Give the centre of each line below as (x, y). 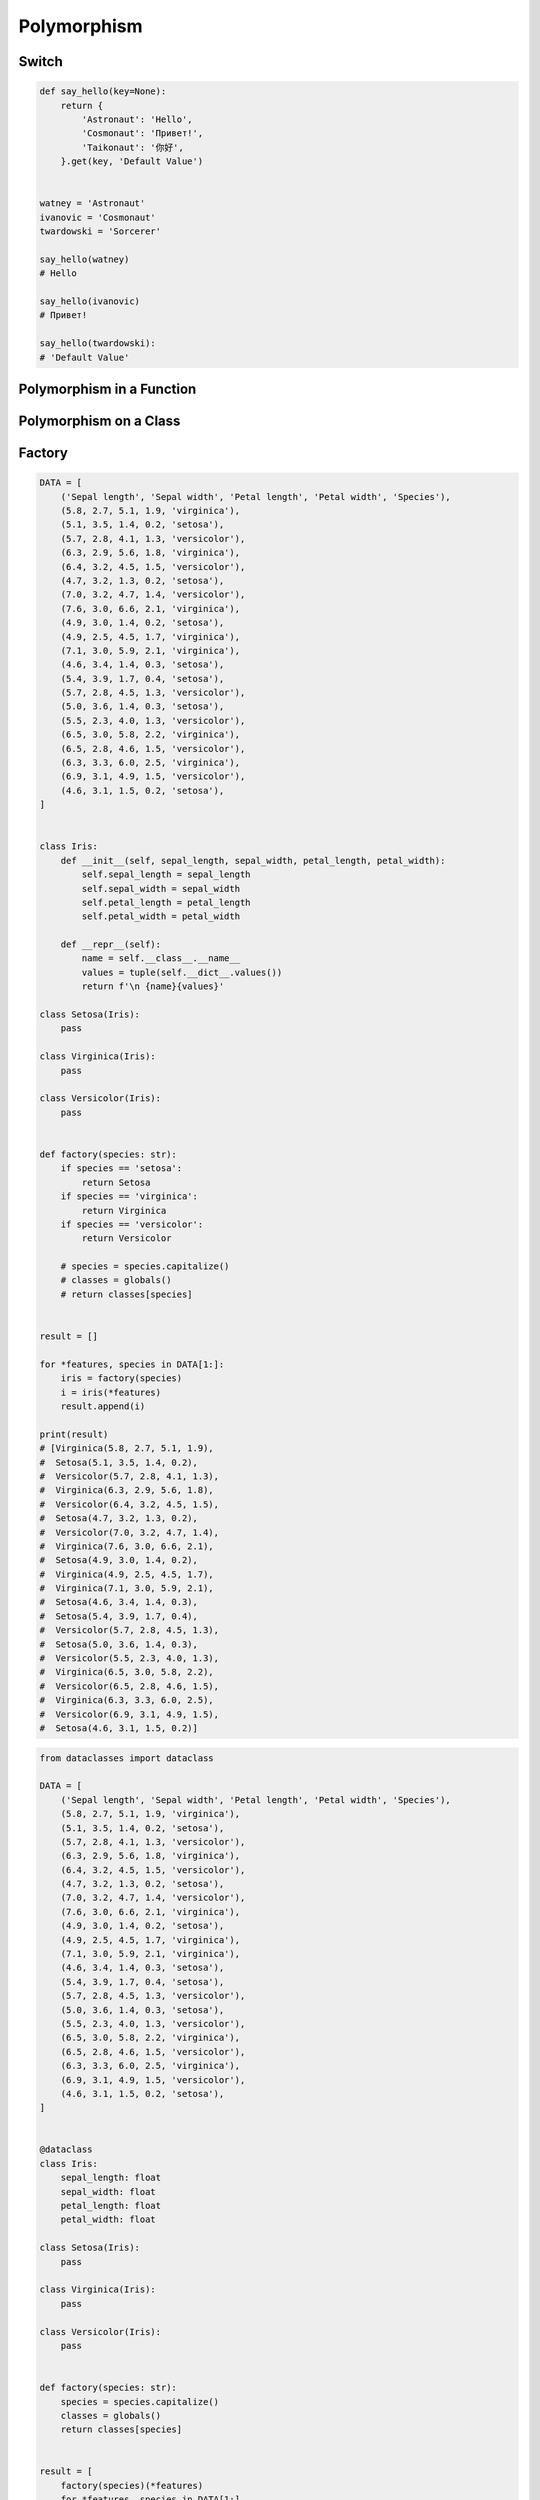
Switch (41, 61)
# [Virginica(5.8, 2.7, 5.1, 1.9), (126, 1448)
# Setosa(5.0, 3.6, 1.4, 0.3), (119, 1644)
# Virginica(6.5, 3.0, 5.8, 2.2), (126, 1672)
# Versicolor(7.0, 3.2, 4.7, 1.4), (129, 1532)
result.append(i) (103, 1406)
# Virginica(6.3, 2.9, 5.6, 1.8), (126, 1490)
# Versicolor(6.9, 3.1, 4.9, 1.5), (129, 1714)
